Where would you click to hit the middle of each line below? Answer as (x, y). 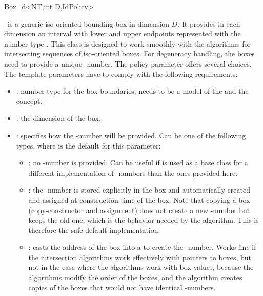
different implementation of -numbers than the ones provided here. (133, 172)
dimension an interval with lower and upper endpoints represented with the (123, 34)
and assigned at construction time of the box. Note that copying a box (139, 199)
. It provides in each (209, 23)
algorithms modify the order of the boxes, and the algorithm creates (135, 277)
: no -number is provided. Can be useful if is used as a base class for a (138, 163)
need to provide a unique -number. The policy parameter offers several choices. (128, 63)
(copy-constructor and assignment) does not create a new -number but (139, 210)
